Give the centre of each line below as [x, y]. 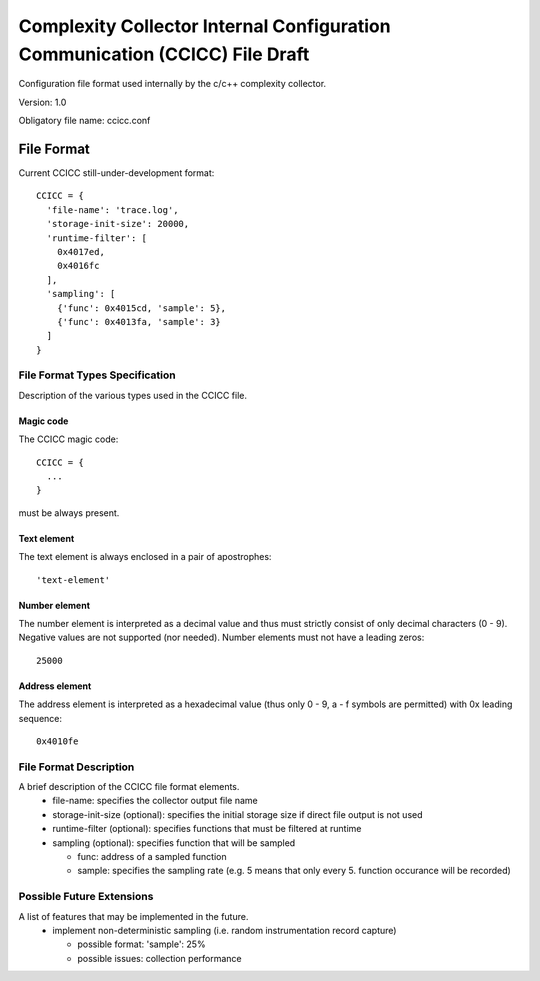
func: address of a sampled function [152, 857]
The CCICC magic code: [68, 439]
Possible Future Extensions [86, 897]
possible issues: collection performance [159, 958]
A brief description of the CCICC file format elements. [129, 787]
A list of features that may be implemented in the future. [133, 916]
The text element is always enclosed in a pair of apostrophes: [145, 557]
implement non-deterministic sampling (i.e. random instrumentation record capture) [224, 930]
